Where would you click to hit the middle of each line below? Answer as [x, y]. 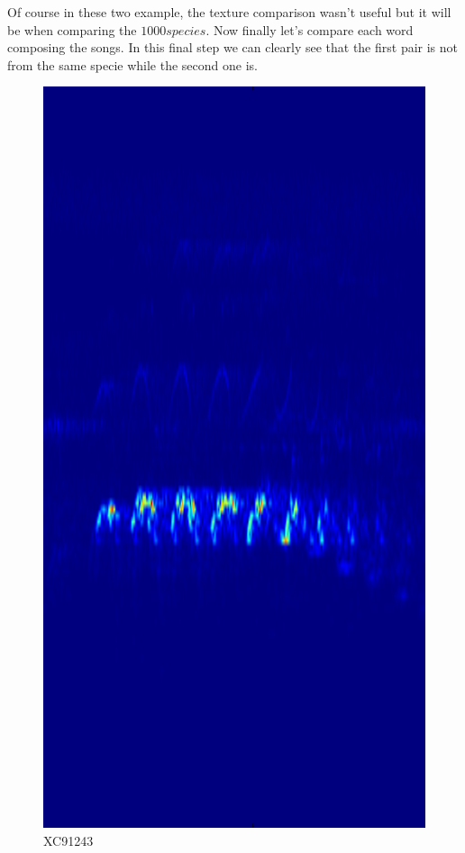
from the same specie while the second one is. [132, 64]
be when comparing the [72, 29]
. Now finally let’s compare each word [310, 29]
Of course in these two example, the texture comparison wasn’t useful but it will [229, 12]
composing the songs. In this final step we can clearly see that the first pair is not [233, 47]
